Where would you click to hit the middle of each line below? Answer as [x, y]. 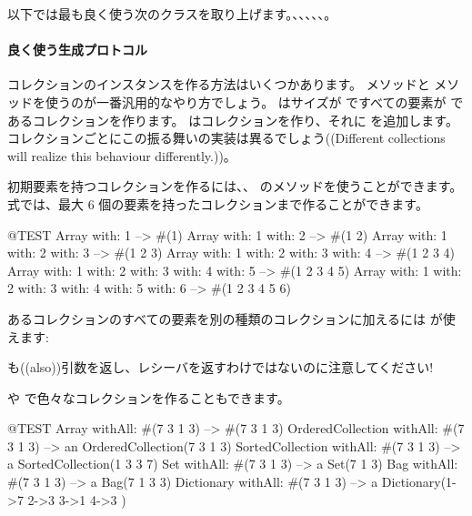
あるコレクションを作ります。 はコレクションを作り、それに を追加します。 [233, 120]
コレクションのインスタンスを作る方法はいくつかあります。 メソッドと [219, 84]
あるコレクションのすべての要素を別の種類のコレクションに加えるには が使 [231, 318]
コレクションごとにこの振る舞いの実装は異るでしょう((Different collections [226, 138]
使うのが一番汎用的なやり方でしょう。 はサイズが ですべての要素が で [254, 101]
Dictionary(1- [419, 482]
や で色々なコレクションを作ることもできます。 [149, 397]
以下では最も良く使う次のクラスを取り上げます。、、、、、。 [172, 14]
